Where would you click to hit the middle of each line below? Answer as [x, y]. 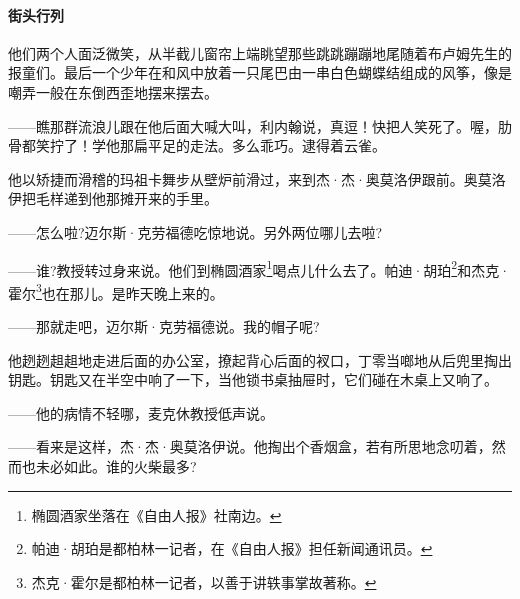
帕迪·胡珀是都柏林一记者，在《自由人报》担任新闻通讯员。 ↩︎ [232, 548]
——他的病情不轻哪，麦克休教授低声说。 [141, 412]
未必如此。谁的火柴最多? [116, 466]
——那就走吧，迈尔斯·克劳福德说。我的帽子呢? [164, 326]
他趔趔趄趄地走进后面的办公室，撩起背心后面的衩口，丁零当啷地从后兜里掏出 [260, 359]
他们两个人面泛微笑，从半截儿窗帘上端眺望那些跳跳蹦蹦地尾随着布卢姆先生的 [260, 52]
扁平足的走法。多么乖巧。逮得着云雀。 [259, 145]
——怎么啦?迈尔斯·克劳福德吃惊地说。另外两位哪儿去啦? [195, 231]
